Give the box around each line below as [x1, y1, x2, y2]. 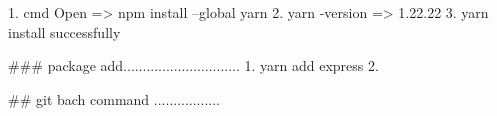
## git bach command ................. [8, 88, 220, 109]
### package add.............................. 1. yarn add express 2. [8, 55, 379, 76]
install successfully [8, 21, 121, 42]
